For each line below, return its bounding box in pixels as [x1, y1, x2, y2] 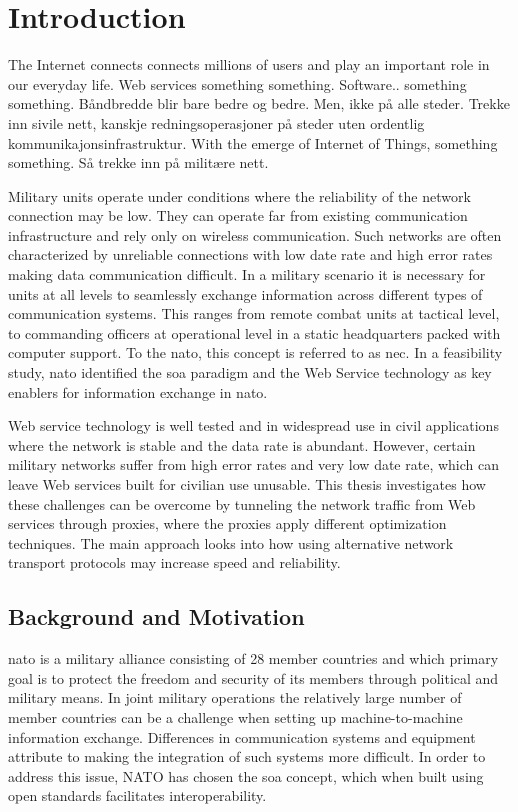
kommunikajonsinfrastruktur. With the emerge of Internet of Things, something [8, 132, 498, 153]
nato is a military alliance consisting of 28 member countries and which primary [8, 648, 499, 669]
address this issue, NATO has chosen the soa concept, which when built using [8, 765, 484, 786]
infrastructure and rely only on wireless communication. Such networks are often [8, 224, 502, 245]
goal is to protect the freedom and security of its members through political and [8, 667, 499, 688]
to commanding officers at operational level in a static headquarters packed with [8, 322, 501, 343]
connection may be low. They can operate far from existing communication [8, 205, 468, 226]
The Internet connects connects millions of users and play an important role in [8, 54, 490, 75]
